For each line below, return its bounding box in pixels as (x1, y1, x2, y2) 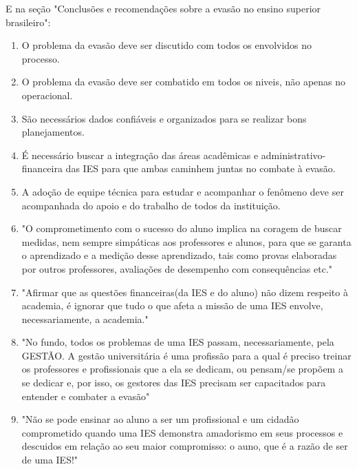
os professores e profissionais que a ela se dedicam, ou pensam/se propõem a (21, 362, 343, 376)
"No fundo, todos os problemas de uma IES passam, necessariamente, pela (21, 335, 334, 349)
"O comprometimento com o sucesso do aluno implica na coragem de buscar (21, 221, 342, 236)
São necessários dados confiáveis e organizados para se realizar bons (21, 111, 307, 125)
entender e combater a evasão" (21, 388, 150, 403)
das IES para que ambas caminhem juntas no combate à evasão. (65, 161, 336, 176)
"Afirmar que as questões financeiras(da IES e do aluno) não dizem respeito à (21, 284, 348, 299)
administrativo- (261, 147, 326, 162)
